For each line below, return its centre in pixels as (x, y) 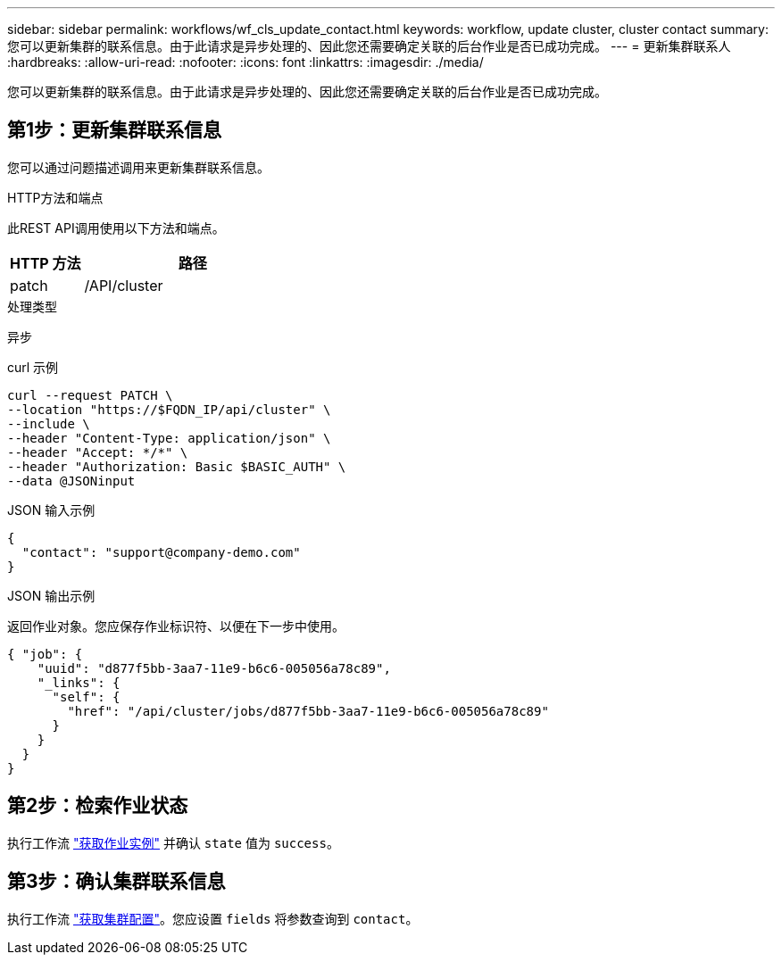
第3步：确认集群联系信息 (116, 882)
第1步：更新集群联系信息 (115, 130)
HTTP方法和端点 (55, 197)
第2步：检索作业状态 (98, 806)
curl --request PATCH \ (90, 395)
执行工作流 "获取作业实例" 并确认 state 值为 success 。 (173, 842)
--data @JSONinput (71, 481)
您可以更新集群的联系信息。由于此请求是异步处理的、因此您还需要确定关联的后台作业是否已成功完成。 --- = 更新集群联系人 (369, 46)
